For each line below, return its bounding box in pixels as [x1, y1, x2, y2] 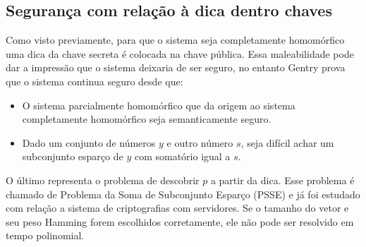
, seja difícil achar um [240, 135, 334, 150]
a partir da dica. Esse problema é [210, 172, 355, 187]
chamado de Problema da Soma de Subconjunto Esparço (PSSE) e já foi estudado [6, 186, 360, 201]
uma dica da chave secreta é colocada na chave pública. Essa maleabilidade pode [6, 46, 354, 61]
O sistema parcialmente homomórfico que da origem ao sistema [22, 97, 295, 112]
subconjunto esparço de [22, 149, 123, 164]
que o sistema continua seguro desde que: [6, 73, 183, 88]
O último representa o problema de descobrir [6, 172, 200, 187]
